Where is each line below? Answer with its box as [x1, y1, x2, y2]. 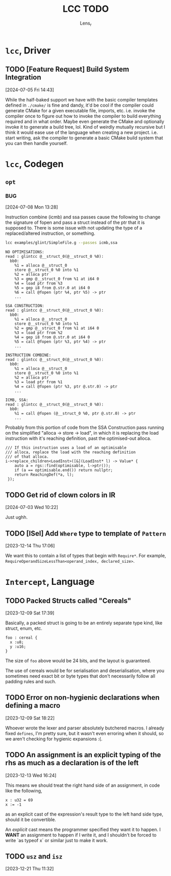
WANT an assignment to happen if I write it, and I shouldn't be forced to [5, 831, 157, 838]
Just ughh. [5, 514, 28, 520]
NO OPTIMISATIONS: [5, 250, 44, 255]
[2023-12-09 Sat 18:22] [5, 715, 55, 721]
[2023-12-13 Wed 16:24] [5, 772, 57, 778]
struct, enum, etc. [5, 625, 42, 631]
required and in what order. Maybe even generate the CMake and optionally [5, 118, 164, 125]
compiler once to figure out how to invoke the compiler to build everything [5, 113, 161, 119]
